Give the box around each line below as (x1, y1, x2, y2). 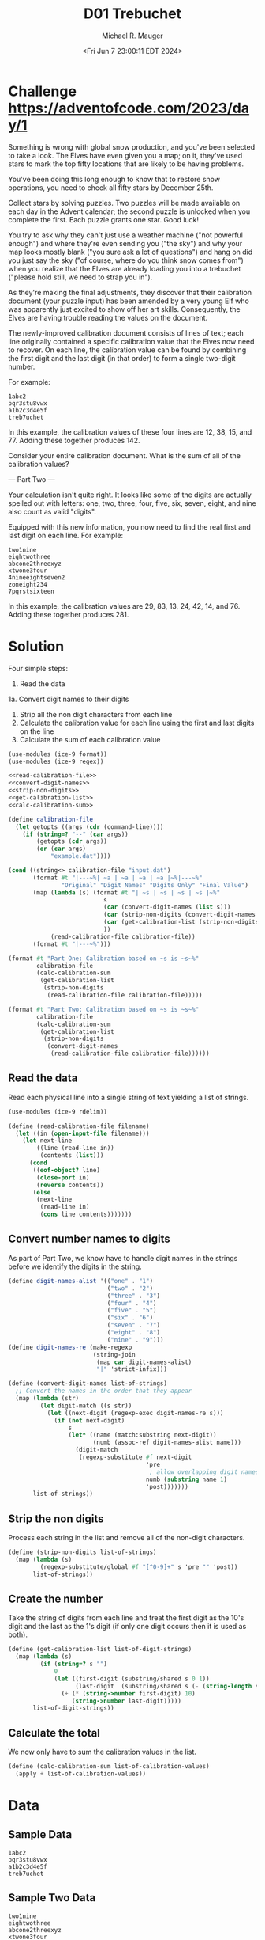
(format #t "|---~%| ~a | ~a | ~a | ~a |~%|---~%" (32, 874, 203, 882)
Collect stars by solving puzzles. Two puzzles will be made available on (8, 198, 241, 207)
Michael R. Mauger (102, 31, 163, 40)
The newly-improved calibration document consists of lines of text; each (8, 328, 244, 337)
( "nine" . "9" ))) (106, 1335, 164, 1344)
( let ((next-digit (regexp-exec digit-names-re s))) (47, 1409, 224, 1417)
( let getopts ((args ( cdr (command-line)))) (15, 822, 164, 831)
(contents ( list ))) (39, 1152, 104, 1160)
